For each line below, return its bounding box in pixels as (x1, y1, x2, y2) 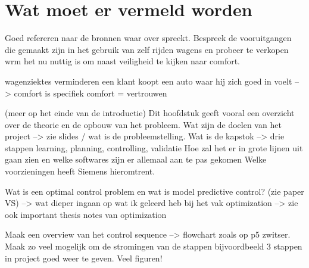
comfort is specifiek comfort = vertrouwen (14, 86, 167, 99)
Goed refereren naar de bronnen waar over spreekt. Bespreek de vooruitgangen (5, 32, 292, 44)
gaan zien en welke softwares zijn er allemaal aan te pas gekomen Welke (5, 153, 267, 166)
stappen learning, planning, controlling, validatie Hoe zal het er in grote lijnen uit (5, 141, 303, 154)
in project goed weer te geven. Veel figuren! (5, 251, 163, 264)
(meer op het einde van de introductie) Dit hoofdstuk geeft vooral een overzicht (5, 107, 295, 119)
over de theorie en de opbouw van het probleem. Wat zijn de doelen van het (5, 118, 282, 130)
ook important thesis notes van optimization (5, 208, 167, 220)
